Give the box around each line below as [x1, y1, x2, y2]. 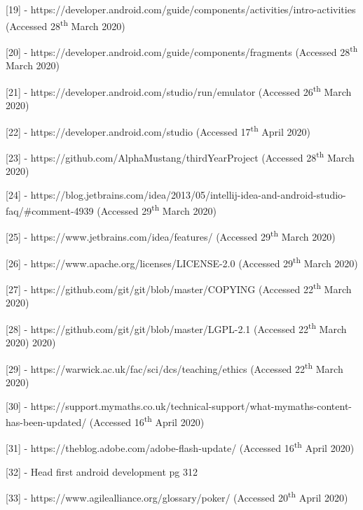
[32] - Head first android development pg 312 [6, 464, 198, 479]
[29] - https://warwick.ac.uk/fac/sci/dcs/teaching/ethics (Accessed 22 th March [6, 359, 343, 376]
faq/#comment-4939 [6, 203, 94, 218]
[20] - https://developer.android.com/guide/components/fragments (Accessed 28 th [6, 42, 358, 59]
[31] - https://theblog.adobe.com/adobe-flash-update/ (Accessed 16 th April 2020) [6, 439, 355, 455]
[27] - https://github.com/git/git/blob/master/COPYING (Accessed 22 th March [6, 279, 352, 296]
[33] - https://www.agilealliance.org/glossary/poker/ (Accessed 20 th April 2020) [6, 488, 348, 504]
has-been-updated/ [6, 414, 87, 429]
